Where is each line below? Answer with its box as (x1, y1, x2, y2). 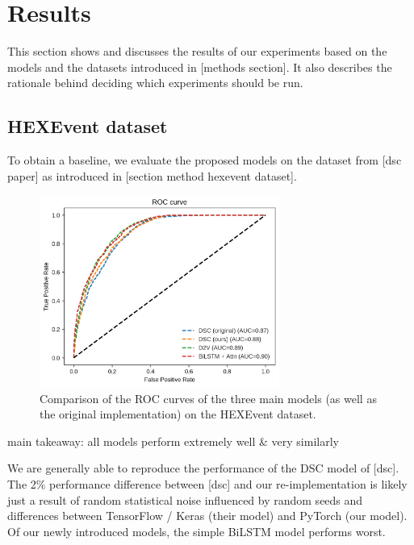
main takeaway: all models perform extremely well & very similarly (7, 432, 339, 449)
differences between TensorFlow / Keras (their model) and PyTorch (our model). (7, 507, 408, 524)
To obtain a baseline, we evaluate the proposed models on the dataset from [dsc (7, 152, 402, 168)
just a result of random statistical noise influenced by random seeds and (7, 491, 363, 508)
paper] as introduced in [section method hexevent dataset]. (7, 167, 297, 184)
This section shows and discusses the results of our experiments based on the (7, 43, 387, 60)
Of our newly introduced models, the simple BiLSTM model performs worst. (7, 522, 386, 539)
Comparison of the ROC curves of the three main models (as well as (40, 389, 377, 406)
